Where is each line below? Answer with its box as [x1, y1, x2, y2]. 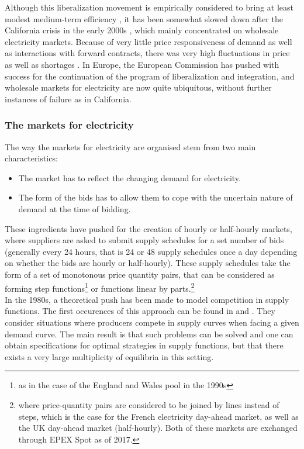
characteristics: [5, 152, 58, 164]
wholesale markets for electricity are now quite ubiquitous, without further [5, 81, 272, 94]
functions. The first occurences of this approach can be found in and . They [5, 305, 275, 317]
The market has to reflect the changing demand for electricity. [18, 171, 241, 184]
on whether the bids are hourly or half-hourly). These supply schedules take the [5, 257, 291, 269]
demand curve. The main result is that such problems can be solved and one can [5, 327, 293, 340]
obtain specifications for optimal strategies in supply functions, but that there [5, 339, 284, 351]
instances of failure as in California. [5, 92, 132, 105]
